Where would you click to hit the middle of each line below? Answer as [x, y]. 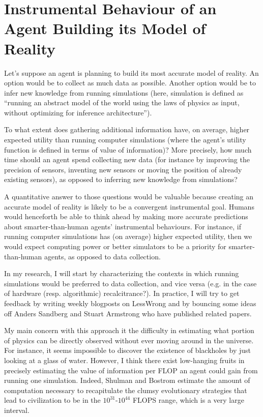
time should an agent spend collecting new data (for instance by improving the [127, 159]
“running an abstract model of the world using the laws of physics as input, [122, 102]
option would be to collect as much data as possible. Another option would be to [130, 83]
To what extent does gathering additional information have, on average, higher [127, 129]
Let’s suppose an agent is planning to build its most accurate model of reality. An [131, 72]
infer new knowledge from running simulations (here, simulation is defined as [124, 92]
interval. [17, 410]
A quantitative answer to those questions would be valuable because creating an [129, 197]
